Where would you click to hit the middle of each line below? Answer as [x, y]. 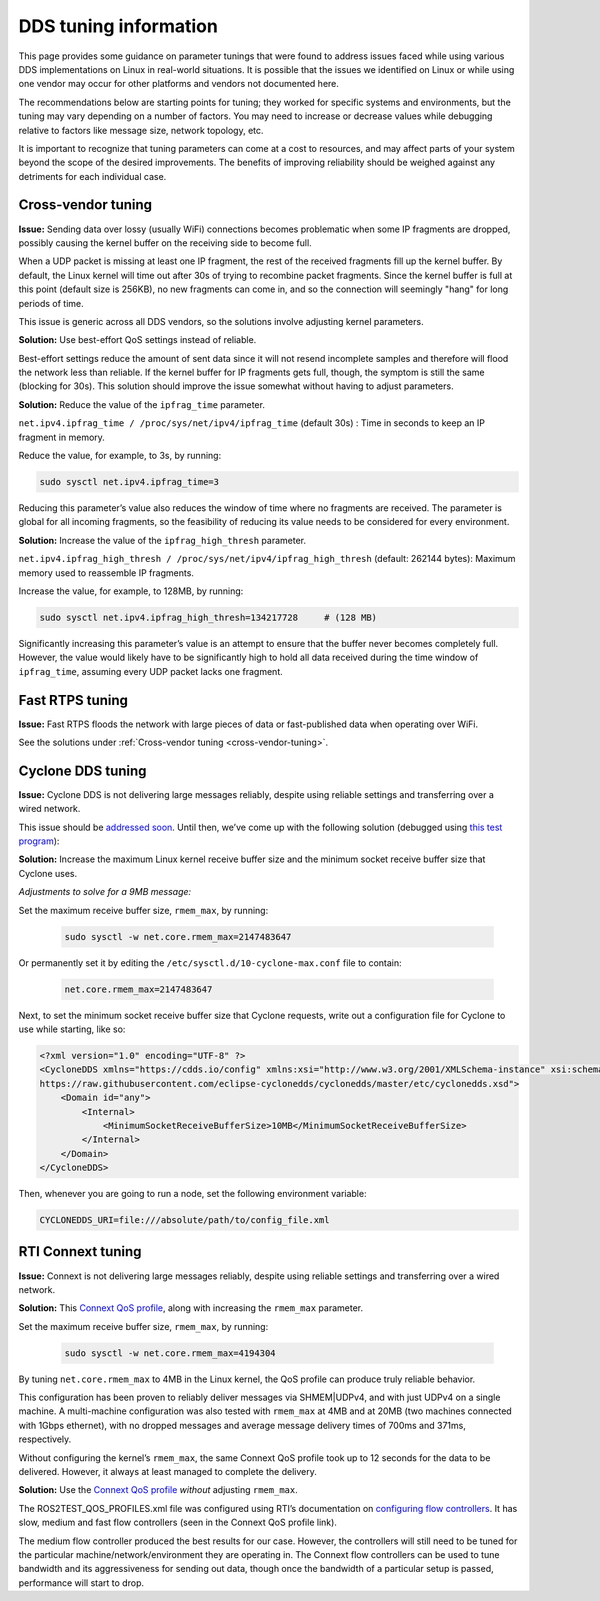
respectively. [45, 1439]
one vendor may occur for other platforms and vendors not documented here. [179, 84]
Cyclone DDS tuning [82, 770]
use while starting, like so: [72, 1029]
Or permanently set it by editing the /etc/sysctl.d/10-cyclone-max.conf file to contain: [210, 962]
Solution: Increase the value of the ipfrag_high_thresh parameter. [162, 540]
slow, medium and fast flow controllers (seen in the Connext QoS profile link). [177, 1522]
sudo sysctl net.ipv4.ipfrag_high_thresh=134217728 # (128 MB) [208, 617]
